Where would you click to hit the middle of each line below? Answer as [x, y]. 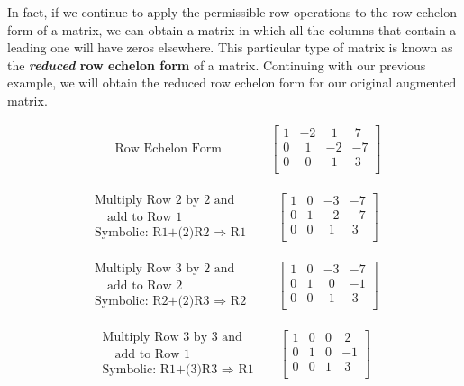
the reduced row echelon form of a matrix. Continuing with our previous [217, 64]
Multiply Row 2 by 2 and [165, 200]
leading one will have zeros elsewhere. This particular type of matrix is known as [230, 47]
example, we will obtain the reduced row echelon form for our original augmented [232, 83]
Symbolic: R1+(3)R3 [160, 370]
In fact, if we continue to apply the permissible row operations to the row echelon [232, 12]
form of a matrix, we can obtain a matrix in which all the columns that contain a [232, 29]
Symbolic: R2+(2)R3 [152, 301]
